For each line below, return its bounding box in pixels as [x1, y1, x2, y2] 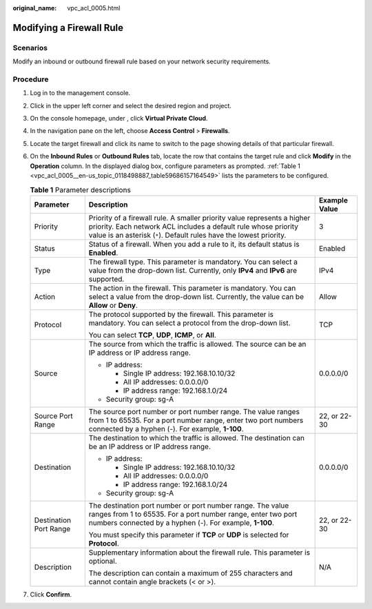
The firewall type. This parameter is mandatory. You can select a [88, 257, 298, 267]
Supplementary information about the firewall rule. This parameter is [88, 548, 310, 557]
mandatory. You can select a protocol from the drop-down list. [88, 318, 291, 327]
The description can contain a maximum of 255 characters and [88, 568, 293, 578]
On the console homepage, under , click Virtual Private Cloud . [30, 114, 208, 123]
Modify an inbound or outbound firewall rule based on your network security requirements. [12, 57, 271, 65]
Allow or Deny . [88, 300, 138, 310]
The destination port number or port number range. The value [88, 500, 289, 510]
